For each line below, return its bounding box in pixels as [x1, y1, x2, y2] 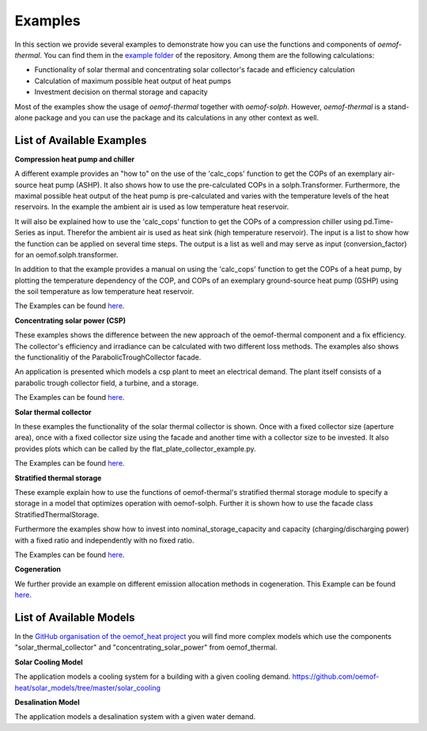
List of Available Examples [14, 133, 147, 147]
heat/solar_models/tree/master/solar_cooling [14, 683, 161, 692]
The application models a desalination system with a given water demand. [14, 712, 256, 721]
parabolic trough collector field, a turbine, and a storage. [14, 378, 199, 387]
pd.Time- [363, 216, 394, 226]
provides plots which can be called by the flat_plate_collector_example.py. [14, 444, 256, 453]
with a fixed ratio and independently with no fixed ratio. [14, 535, 195, 545]
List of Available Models [14, 611, 135, 624]
